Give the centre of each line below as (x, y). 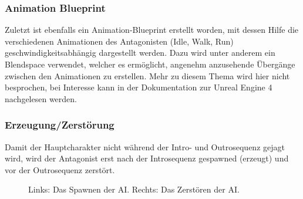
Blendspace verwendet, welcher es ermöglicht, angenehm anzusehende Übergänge (150, 64)
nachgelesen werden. (41, 98)
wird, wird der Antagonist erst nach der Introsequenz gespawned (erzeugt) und (147, 158)
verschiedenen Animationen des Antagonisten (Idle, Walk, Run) (119, 41)
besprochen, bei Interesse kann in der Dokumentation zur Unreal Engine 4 (139, 87)
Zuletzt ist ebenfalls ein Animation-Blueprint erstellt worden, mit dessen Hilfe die (152, 30)
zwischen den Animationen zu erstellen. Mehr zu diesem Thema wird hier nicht (147, 75)
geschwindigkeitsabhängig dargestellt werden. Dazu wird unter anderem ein (140, 53)
